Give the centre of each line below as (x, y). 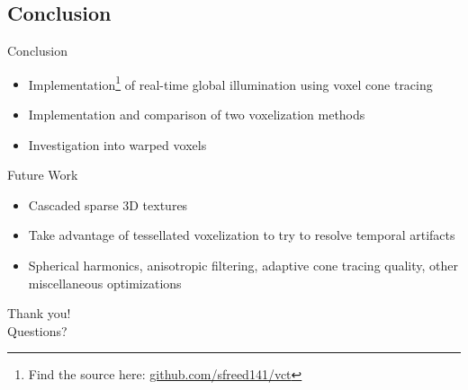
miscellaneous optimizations (105, 283)
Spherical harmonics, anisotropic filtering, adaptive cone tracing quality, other (243, 266)
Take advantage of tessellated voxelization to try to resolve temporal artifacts (242, 235)
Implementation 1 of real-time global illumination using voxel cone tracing (230, 83)
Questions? (37, 330)
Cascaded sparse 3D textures (108, 204)
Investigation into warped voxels (117, 144)
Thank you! (39, 313)
